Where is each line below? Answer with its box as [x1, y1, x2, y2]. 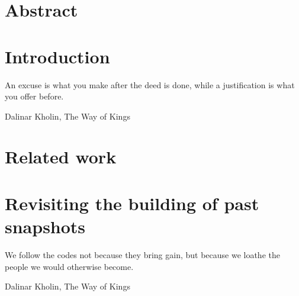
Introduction [5, 44, 110, 68]
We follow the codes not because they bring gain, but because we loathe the [5, 248, 280, 260]
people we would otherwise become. [5, 260, 134, 272]
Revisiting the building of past [5, 191, 259, 215]
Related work [5, 144, 117, 169]
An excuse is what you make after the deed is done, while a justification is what [5, 78, 295, 91]
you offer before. [5, 90, 64, 102]
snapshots [5, 214, 86, 239]
